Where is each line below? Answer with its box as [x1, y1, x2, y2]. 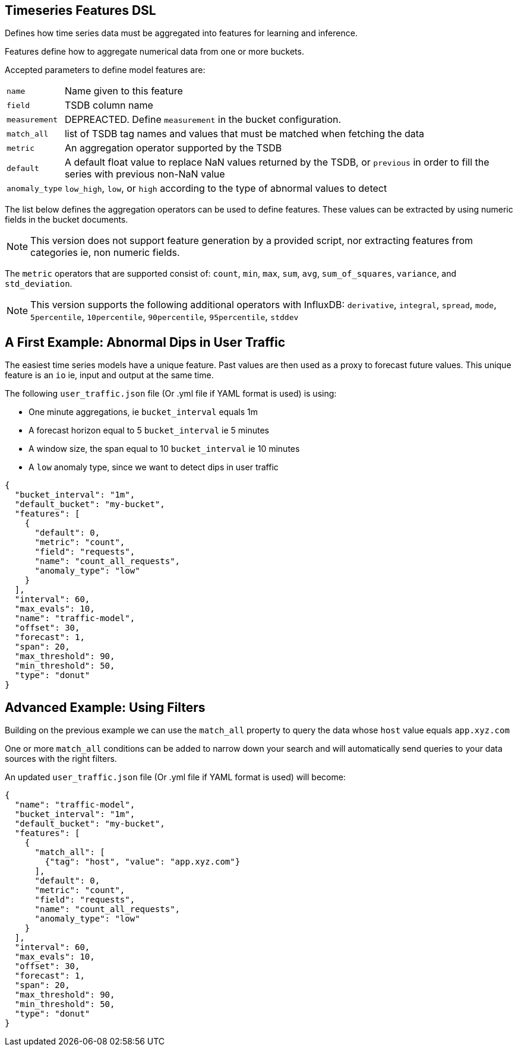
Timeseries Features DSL [5, 3, 156, 18]
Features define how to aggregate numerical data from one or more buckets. [5, 46, 304, 57]
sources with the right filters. [5, 754, 117, 764]
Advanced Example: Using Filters [5, 699, 206, 715]
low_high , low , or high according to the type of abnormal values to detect [64, 182, 387, 195]
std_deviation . [5, 278, 72, 289]
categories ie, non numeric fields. [30, 246, 180, 259]
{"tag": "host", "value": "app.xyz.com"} [45, 857, 241, 867]
